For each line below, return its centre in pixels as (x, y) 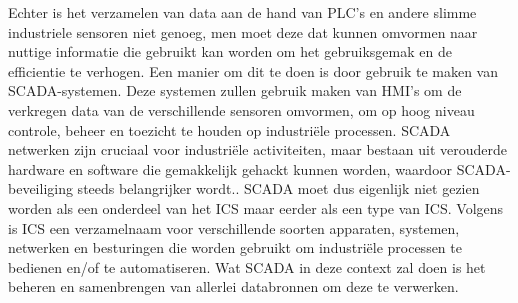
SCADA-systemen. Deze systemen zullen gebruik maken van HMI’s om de (235, 90)
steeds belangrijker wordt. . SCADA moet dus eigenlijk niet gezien (278, 188)
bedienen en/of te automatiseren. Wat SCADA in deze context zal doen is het (247, 266)
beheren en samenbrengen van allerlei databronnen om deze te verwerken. (233, 286)
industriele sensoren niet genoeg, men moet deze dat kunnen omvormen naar (243, 31)
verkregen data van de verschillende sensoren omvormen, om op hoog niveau (241, 109)
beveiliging (40, 188)
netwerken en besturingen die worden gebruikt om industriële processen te (235, 247)
